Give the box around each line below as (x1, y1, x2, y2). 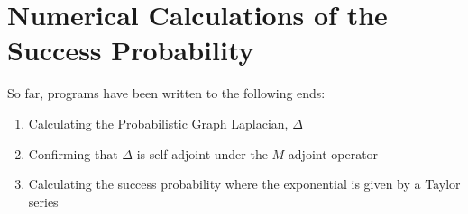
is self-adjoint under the (136, 144, 268, 163)
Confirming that (28, 144, 118, 163)
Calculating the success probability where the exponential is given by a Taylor (28, 174, 461, 193)
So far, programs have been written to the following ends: (7, 84, 326, 103)
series (28, 192, 59, 210)
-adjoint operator (284, 144, 379, 163)
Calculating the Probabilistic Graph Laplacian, (28, 113, 289, 132)
